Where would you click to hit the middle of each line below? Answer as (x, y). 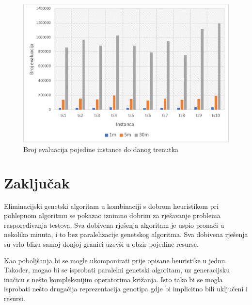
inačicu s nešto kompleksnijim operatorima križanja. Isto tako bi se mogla (113, 279)
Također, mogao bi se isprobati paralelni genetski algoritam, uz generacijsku (117, 270)
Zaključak (37, 182)
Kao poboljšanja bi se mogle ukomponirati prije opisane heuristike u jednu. (116, 260)
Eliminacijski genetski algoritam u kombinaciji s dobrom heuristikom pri (111, 206)
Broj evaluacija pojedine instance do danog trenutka (101, 149)
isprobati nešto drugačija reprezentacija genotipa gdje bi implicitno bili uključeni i (126, 289)
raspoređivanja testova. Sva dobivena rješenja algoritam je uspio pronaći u (114, 225)
